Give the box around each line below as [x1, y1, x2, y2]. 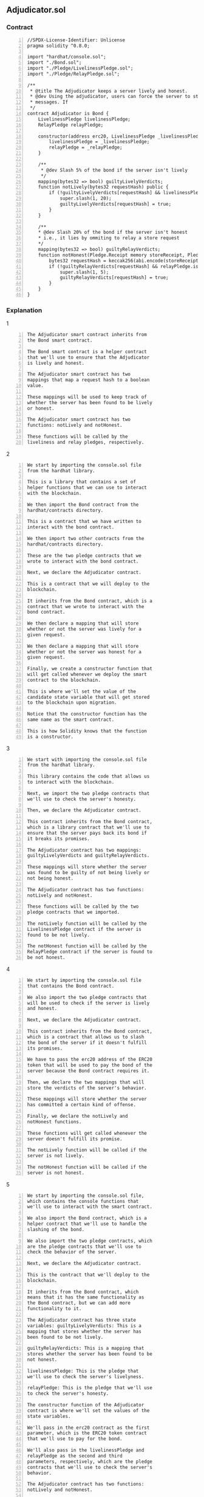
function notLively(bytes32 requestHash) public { [38, 184, 169, 191]
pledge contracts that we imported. [27, 910, 120, 916]
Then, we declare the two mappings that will [27, 1079, 144, 1085]
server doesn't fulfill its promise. [27, 1135, 123, 1142]
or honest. [27, 405, 55, 412]
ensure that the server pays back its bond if [27, 830, 147, 836]
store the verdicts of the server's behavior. [27, 1085, 147, 1091]
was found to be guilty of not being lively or [27, 870, 150, 876]
